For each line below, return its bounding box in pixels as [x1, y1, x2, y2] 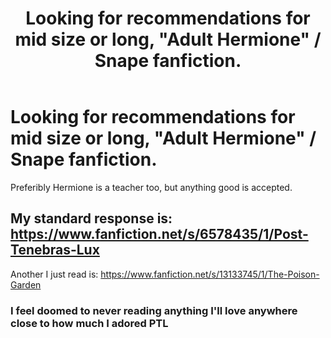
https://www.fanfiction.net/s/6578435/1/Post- [10, 226, 309, 243]
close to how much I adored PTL [10, 316, 169, 330]
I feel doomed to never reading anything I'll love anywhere [10, 303, 298, 317]
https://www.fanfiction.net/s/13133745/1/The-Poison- [100, 268, 320, 280]
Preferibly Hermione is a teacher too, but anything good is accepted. [10, 181, 293, 193]
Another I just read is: [10, 268, 99, 280]
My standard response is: [10, 210, 173, 227]
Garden [10, 278, 42, 291]
